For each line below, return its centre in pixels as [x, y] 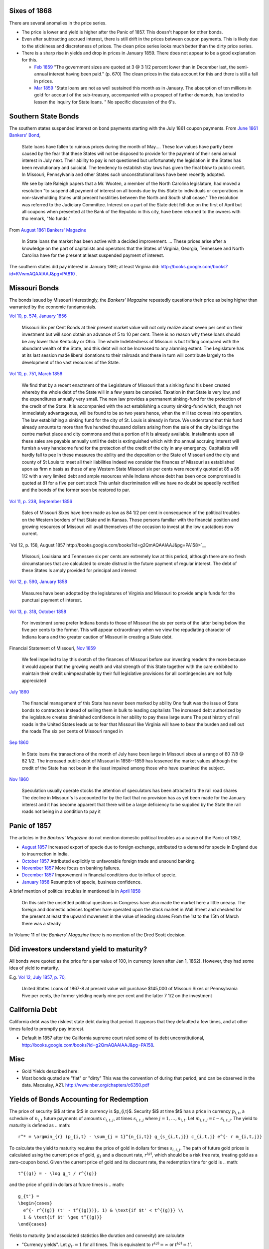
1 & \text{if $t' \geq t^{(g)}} [63, 1217]
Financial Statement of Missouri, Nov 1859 [53, 648]
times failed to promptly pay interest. [47, 1029]
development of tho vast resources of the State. [71, 362]
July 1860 [19, 692]
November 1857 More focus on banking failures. [71, 868]
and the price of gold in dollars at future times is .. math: [67, 1185]
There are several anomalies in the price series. [58, 23]
